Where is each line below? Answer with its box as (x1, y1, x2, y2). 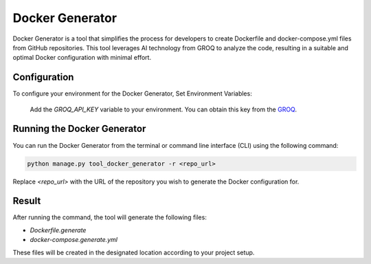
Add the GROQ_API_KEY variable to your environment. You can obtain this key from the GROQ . (30, 105, 297, 113)
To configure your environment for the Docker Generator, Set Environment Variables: (12, 89, 252, 98)
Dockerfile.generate (30, 225, 87, 234)
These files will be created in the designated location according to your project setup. (12, 248, 255, 256)
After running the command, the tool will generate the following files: (12, 213, 207, 221)
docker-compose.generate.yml (30, 236, 118, 244)
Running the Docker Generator (12, 123, 146, 135)
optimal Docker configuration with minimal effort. (12, 54, 151, 62)
